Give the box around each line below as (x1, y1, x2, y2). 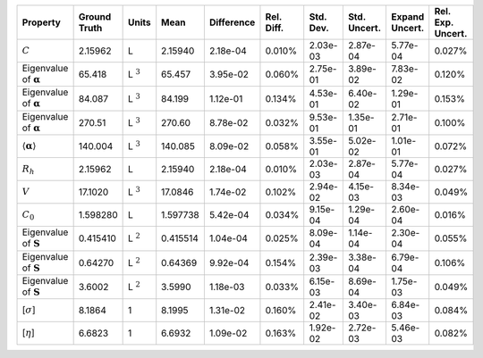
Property (21, 16, 62, 29)
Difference (208, 16, 256, 29)
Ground (78, 11, 112, 22)
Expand (391, 11, 425, 22)
